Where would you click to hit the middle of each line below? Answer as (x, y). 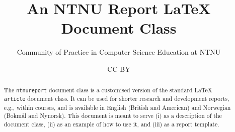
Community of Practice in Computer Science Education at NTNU (119, 52)
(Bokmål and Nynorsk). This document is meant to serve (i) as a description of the (113, 116)
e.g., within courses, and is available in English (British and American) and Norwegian (117, 107)
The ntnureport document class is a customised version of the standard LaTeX (108, 90)
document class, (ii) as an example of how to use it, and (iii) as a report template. (111, 124)
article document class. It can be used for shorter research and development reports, (116, 99)
